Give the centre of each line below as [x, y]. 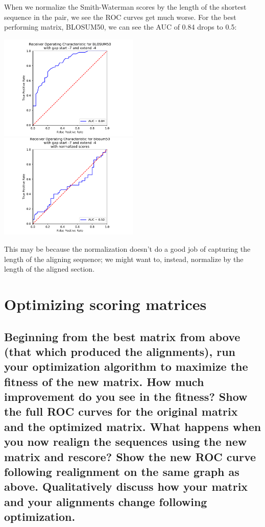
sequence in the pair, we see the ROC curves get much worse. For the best [120, 17]
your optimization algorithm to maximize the [126, 366]
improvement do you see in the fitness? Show [126, 397]
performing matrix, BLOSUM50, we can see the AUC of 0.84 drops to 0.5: [121, 27]
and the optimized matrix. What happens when [133, 426]
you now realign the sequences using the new [126, 441]
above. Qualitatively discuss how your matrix [126, 486]
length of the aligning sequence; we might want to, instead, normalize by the [124, 259]
